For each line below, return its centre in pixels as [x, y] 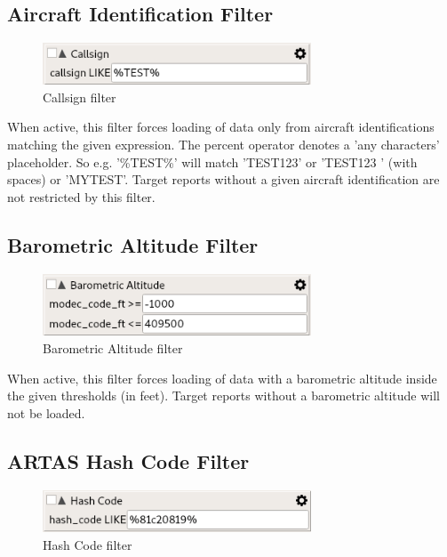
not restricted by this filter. [81, 196]
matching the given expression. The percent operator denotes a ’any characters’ [223, 144]
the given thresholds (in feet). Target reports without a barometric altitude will [223, 396]
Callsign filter [80, 97]
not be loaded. [46, 412]
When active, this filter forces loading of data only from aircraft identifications [221, 127]
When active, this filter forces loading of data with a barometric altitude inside [222, 378]
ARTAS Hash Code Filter [128, 460]
